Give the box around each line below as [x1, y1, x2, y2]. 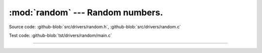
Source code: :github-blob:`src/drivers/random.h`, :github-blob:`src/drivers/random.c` [9, 24, 181, 30]
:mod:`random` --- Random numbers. [9, 7, 164, 18]
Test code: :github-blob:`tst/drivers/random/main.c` [9, 32, 113, 38]
